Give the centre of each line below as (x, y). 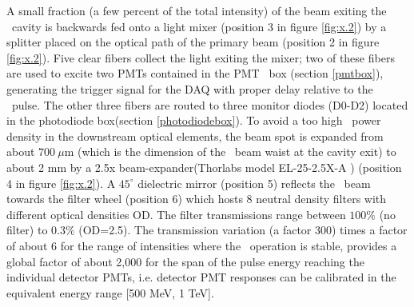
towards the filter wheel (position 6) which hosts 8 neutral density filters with (197, 199)
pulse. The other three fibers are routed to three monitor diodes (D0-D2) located (210, 104)
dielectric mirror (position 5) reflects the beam (254, 183)
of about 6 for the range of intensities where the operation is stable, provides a (202, 245)
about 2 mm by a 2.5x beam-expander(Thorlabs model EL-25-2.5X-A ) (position (204, 167)
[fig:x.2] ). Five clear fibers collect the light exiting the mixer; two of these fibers (201, 57)
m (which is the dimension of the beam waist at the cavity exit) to (230, 152)
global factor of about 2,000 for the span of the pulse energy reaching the (185, 261)
